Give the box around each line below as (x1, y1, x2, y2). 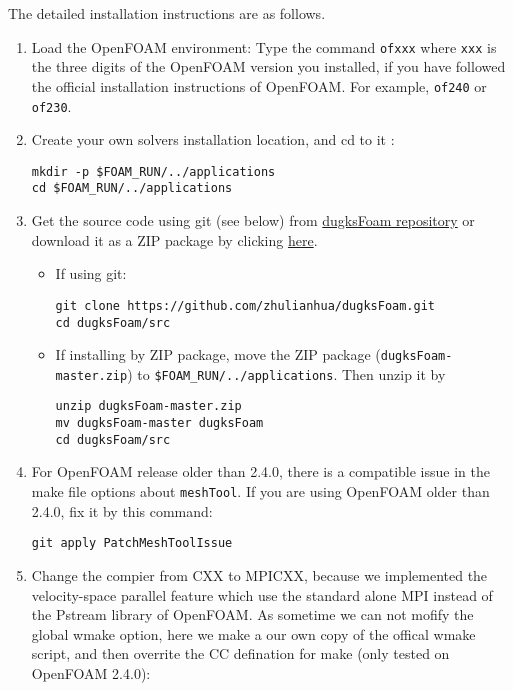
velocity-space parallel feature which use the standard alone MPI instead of (31, 584, 493, 605)
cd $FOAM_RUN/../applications (31, 181, 233, 196)
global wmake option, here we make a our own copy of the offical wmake (31, 623, 476, 644)
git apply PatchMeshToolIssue (31, 536, 233, 551)
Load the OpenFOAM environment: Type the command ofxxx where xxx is (31, 36, 497, 57)
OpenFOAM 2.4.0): (31, 662, 151, 683)
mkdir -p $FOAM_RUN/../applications (31, 164, 276, 179)
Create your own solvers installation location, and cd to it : (31, 129, 395, 150)
